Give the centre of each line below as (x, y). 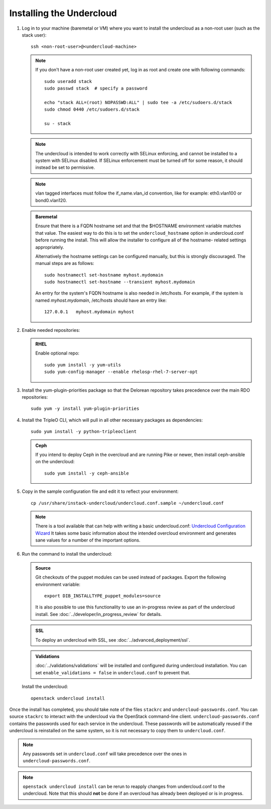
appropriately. (50, 247)
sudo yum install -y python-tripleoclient (84, 432)
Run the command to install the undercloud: (67, 554)
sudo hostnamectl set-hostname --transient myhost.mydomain (120, 282)
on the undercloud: (55, 462)
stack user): (34, 35)
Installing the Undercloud (63, 13)
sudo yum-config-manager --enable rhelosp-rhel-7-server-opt (121, 372)
